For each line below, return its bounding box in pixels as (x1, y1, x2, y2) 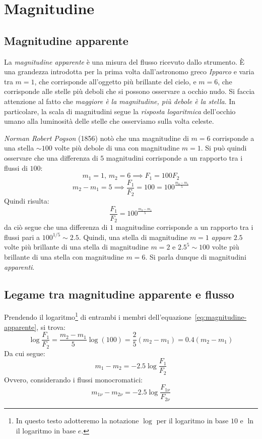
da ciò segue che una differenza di (4, 222, 108, 232)
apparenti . (4, 261, 35, 272)
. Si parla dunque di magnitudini (145, 251, 246, 262)
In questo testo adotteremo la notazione (16, 415, 139, 425)
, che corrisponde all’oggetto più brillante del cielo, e (34, 76, 196, 86)
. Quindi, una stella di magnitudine (79, 231, 188, 242)
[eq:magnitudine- (194, 312, 247, 322)
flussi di (4, 162, 28, 173)
